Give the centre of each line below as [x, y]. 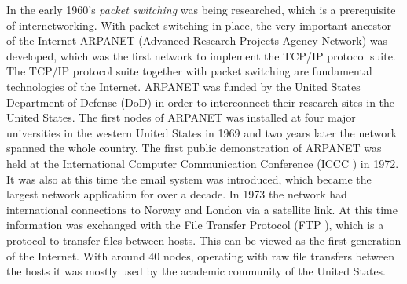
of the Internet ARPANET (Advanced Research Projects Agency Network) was [197, 40]
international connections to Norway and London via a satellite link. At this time [202, 209]
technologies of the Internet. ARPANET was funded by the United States [183, 86]
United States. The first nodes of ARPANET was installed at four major [181, 117]
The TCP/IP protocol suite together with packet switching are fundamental [189, 71]
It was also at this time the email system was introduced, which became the [189, 178]
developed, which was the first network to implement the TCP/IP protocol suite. [201, 55]
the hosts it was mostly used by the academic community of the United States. [196, 271]
